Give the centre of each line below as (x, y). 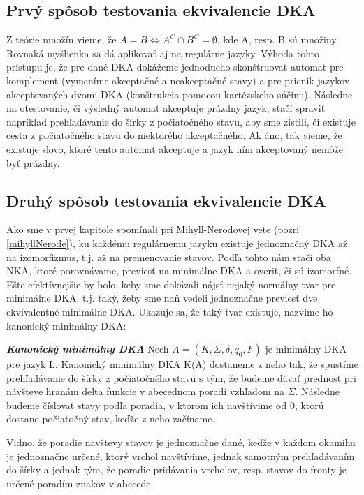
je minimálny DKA (306, 349)
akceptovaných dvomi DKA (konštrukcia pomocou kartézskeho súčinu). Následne (180, 94)
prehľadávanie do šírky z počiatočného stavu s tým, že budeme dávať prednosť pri (181, 377)
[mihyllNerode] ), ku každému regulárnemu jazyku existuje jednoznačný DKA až (177, 243)
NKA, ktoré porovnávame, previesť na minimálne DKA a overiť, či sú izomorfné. (179, 271)
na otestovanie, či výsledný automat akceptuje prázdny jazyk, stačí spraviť (166, 108)
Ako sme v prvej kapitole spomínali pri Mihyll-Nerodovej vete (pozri (153, 229)
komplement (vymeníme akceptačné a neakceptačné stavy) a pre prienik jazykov (178, 80)
